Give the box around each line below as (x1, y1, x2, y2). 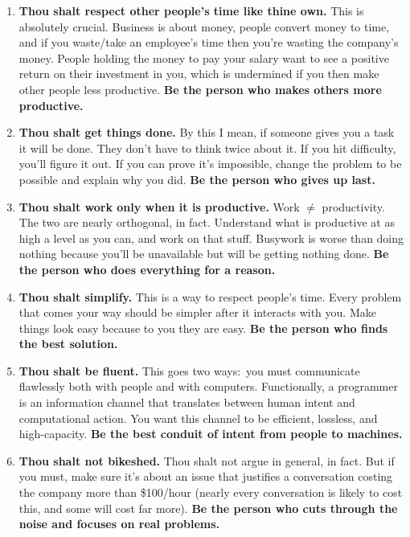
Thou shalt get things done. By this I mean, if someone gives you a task (18, 124, 395, 141)
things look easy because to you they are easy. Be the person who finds (18, 319, 388, 336)
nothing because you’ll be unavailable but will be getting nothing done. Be (18, 245, 389, 262)
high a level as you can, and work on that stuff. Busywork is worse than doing (18, 229, 404, 246)
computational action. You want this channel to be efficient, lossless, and (18, 409, 378, 426)
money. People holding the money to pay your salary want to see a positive (18, 49, 389, 66)
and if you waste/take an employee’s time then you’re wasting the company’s (18, 34, 399, 51)
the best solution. (18, 335, 118, 352)
